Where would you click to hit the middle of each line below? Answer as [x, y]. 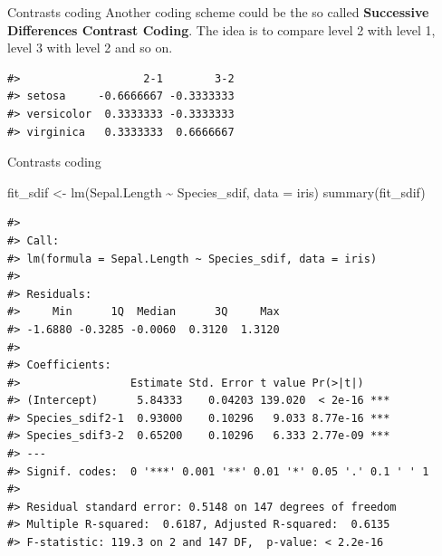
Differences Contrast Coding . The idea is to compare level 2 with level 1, [221, 29]
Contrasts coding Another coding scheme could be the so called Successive [218, 12]
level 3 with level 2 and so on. [90, 48]
